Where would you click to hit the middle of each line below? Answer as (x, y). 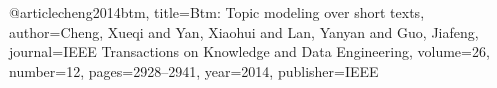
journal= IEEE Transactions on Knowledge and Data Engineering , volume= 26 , (249, 51)
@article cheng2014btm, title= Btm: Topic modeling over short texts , (217, 12)
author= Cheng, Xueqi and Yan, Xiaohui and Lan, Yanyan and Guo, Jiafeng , (244, 31)
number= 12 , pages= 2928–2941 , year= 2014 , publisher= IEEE (194, 70)
